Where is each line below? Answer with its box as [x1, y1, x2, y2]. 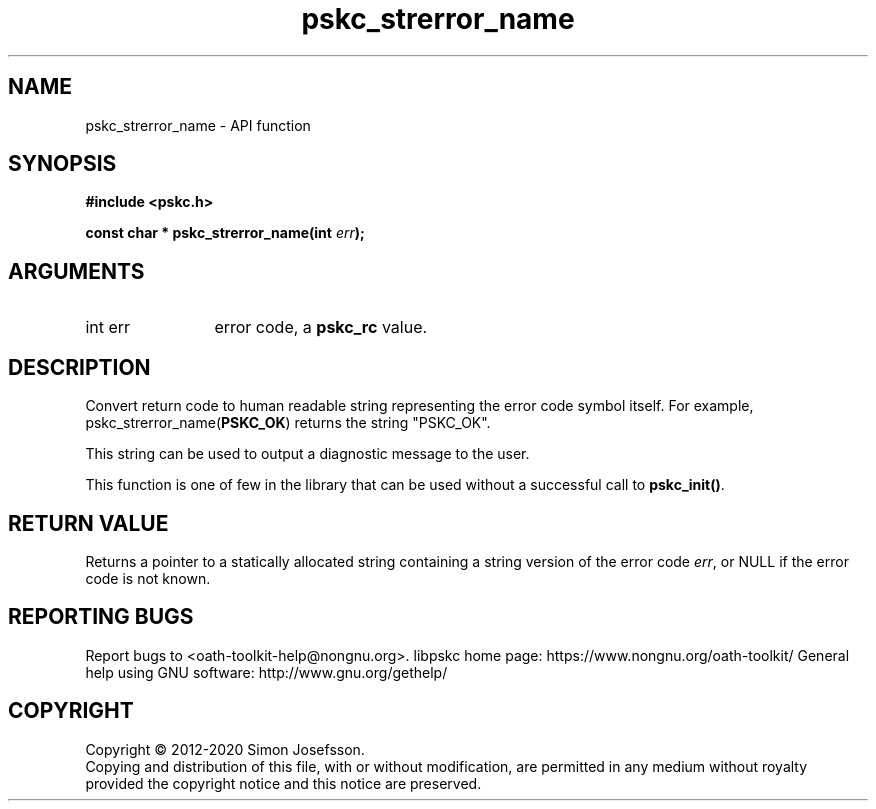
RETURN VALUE [8, 510, 169, 536]
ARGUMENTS [8, 258, 145, 284]
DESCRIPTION [8, 354, 151, 380]
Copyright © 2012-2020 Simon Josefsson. [85, 740, 365, 758]
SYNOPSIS [8, 151, 117, 177]
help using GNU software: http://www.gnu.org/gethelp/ [85, 663, 448, 681]
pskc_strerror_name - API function [85, 116, 311, 134]
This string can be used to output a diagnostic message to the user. [85, 445, 530, 463]
